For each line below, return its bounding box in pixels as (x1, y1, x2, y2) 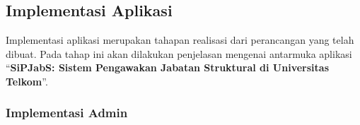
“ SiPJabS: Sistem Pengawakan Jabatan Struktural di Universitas (6, 60, 330, 75)
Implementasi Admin (6, 104, 128, 121)
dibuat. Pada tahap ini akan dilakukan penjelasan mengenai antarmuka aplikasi (6, 46, 352, 61)
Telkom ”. (6, 73, 48, 88)
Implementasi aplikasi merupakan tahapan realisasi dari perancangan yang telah (6, 32, 354, 47)
